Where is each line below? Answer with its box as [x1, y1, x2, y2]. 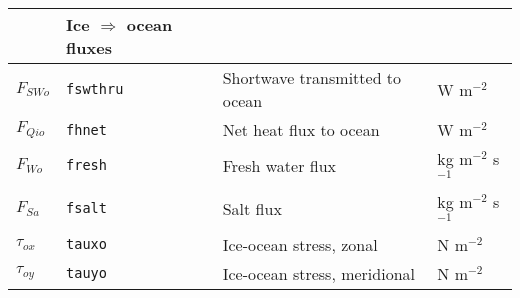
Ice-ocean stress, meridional [222, 261, 416, 285]
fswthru [66, 81, 124, 97]
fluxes [66, 36, 112, 59]
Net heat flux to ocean [222, 118, 380, 141]
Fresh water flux [222, 153, 336, 177]
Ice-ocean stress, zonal [222, 232, 378, 256]
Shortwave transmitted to [222, 66, 402, 89]
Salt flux [222, 196, 282, 220]
